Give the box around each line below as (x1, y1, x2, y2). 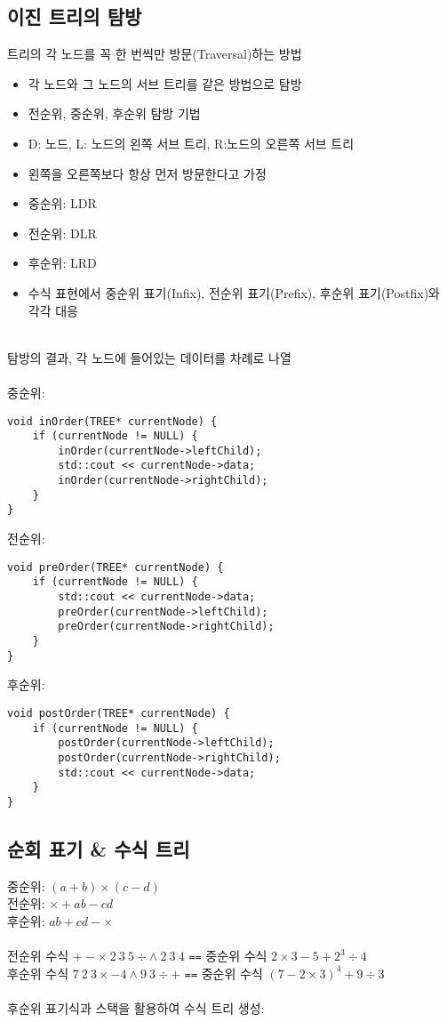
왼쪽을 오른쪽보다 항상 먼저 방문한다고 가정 (28, 164, 267, 182)
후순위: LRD (28, 253, 97, 272)
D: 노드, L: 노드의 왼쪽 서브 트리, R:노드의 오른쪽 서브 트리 (28, 133, 355, 152)
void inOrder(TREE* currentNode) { (7, 414, 218, 428)
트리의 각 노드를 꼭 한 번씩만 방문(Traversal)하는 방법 (7, 44, 302, 63)
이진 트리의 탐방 (7, 3, 142, 30)
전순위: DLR (28, 223, 97, 242)
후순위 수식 (7, 963, 69, 982)
